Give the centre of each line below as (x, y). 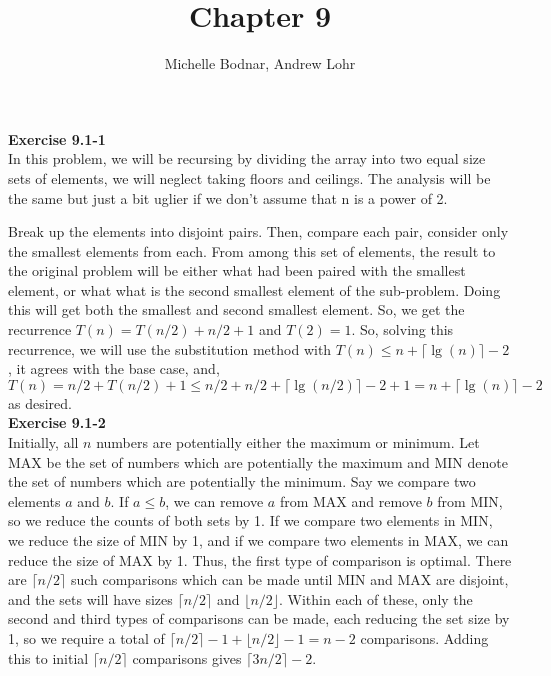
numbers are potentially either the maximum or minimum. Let (288, 442)
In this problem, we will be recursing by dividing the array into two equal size (247, 158)
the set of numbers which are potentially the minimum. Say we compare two (242, 481)
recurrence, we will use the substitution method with (170, 348)
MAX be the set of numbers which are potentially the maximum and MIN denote (258, 461)
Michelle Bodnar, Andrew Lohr (260, 63)
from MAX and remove (350, 500)
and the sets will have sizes (90, 598)
